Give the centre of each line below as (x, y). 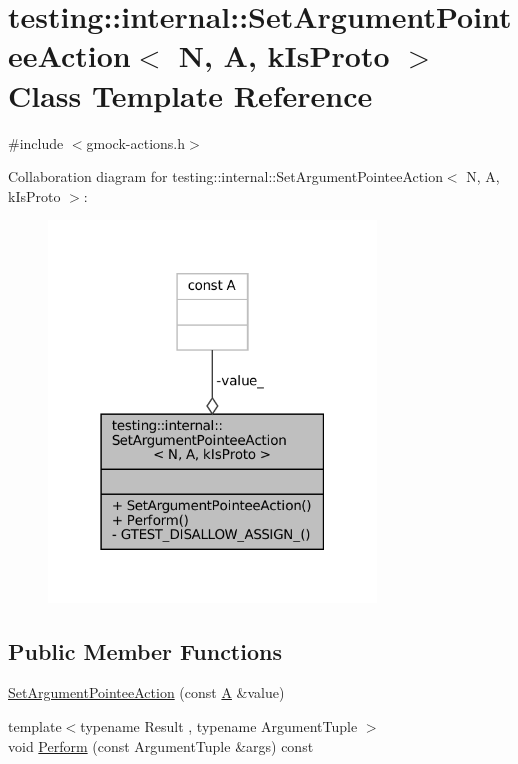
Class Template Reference (190, 94)
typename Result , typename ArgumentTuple (219, 726)
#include (36, 142)
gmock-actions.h (136, 142)
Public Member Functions (145, 650)
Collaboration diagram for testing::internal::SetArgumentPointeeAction (225, 176)
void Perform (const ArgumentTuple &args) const (161, 745)
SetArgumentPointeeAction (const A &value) (146, 692)
